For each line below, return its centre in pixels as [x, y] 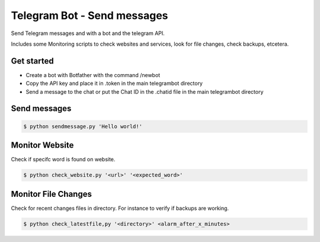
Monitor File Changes [51, 194]
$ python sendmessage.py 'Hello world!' [83, 126]
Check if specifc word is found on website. [63, 160]
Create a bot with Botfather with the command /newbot [93, 75]
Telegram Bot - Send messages [89, 15]
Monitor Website [42, 145]
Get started [32, 61]
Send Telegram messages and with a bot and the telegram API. [88, 33]
